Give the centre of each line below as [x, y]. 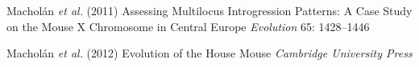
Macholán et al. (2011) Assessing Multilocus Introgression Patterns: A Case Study [209, 10]
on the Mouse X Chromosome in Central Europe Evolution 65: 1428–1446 [188, 26]
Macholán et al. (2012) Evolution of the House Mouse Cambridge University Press [209, 53]
